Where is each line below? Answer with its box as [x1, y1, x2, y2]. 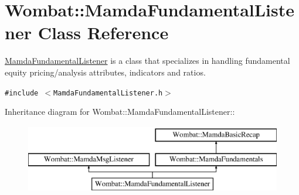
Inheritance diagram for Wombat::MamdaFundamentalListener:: [5, 105, 235, 118]
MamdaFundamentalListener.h [53, 88, 163, 97]
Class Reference [38, 20, 169, 45]
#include [5, 88, 39, 97]
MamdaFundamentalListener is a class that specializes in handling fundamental [5, 54, 290, 67]
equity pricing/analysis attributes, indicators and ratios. [5, 66, 206, 78]
